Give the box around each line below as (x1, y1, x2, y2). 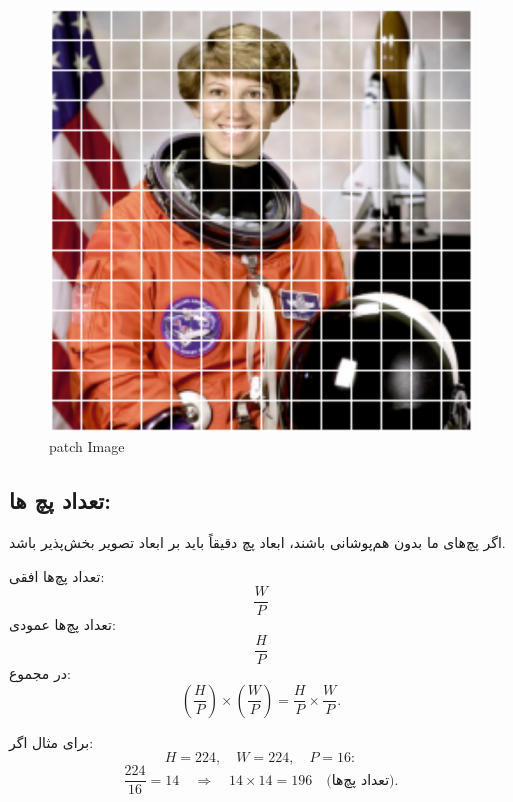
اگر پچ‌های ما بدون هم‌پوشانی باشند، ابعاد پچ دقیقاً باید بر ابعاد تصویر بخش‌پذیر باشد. (9, 532, 506, 553)
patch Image (49, 436, 125, 457)
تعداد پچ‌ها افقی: (9, 565, 105, 586)
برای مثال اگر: (9, 731, 94, 752)
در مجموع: (9, 663, 71, 684)
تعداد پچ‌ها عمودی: (9, 614, 116, 635)
